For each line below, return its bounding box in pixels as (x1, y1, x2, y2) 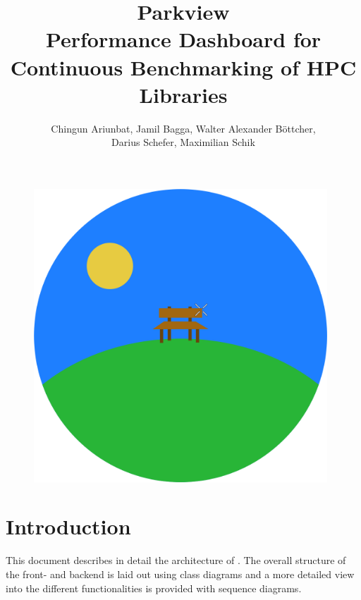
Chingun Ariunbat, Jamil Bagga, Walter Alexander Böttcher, (51, 121, 316, 135)
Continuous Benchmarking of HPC (10, 52, 357, 81)
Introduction (6, 512, 131, 541)
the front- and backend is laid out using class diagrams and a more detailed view (6, 566, 355, 581)
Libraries (139, 80, 228, 109)
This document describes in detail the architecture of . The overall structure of (6, 553, 346, 568)
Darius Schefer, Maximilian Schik (111, 135, 255, 149)
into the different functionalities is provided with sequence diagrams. (6, 580, 302, 595)
